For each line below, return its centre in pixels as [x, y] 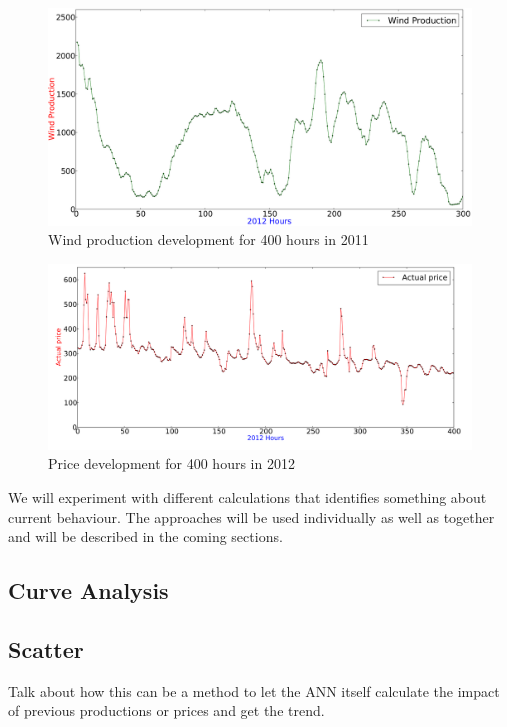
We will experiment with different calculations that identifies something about [247, 497]
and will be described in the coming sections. [145, 536]
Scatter [46, 649]
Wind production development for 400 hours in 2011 [208, 239]
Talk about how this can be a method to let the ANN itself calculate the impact [254, 690]
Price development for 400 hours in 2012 [171, 463]
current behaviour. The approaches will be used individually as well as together [251, 516]
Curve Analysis [88, 590]
